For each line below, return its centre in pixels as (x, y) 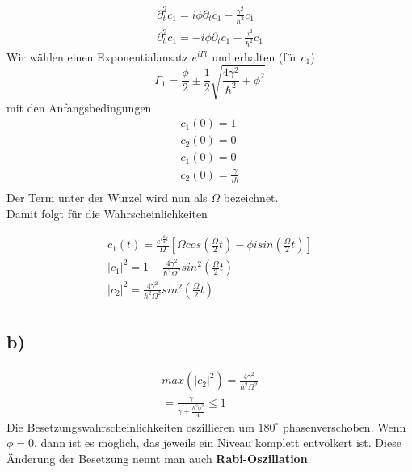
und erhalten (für (254, 56)
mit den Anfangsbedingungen (79, 107)
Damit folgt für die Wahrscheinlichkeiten (107, 213)
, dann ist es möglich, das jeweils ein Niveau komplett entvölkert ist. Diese (218, 442)
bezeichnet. (251, 198)
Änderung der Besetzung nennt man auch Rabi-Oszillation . (159, 458)
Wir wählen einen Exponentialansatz (97, 56)
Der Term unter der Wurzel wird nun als (107, 198)
